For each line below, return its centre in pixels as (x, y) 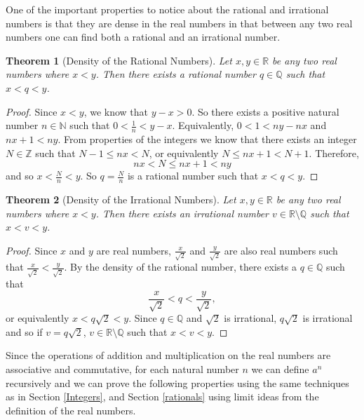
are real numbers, (134, 250)
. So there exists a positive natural (265, 111)
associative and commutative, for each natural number (122, 369)
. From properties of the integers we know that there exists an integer (207, 138)
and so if (24, 331)
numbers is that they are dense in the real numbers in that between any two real (179, 23)
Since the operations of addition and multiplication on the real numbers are (168, 355)
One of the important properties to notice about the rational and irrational (167, 9)
